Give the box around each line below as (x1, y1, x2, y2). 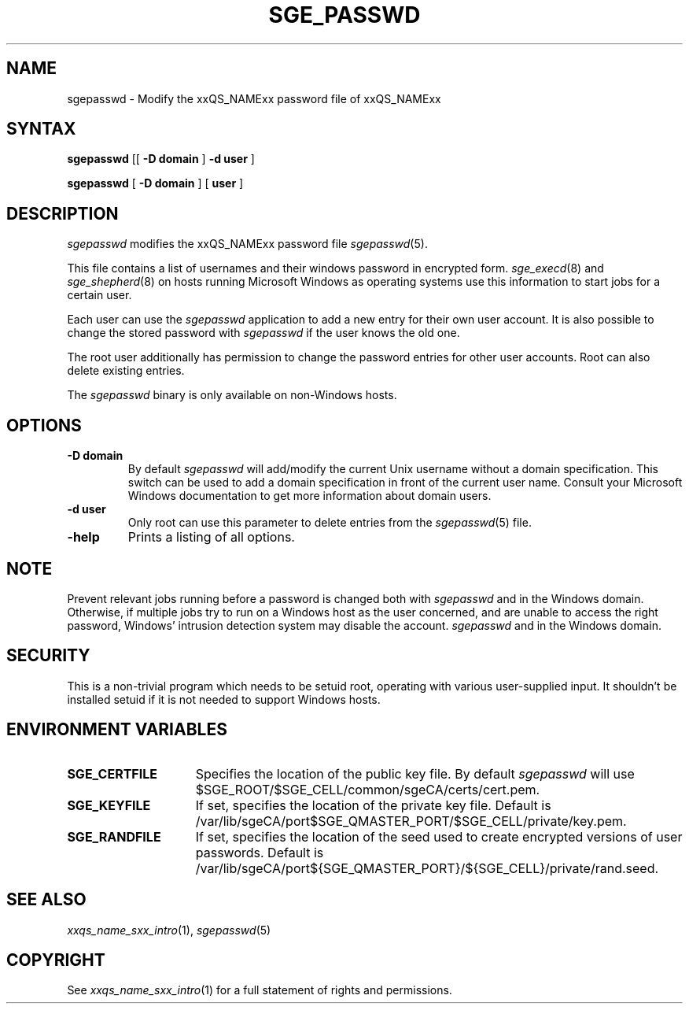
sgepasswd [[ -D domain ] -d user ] (67, 152, 255, 166)
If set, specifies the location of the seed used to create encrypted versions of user (195, 828, 683, 845)
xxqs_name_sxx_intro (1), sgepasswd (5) (67, 923, 271, 937)
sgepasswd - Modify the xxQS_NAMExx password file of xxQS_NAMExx (67, 91, 441, 105)
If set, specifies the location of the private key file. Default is (195, 797, 551, 813)
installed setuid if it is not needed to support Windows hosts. (67, 692, 381, 706)
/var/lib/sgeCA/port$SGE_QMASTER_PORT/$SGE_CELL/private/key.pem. (195, 812, 627, 829)
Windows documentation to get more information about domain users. (127, 489, 492, 503)
